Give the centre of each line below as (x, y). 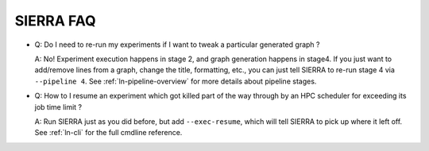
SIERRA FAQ (55, 21)
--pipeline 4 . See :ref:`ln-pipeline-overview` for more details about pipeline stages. (176, 81)
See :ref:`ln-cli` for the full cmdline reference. (108, 133)
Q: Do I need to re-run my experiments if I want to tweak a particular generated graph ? (177, 45)
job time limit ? (58, 106)
